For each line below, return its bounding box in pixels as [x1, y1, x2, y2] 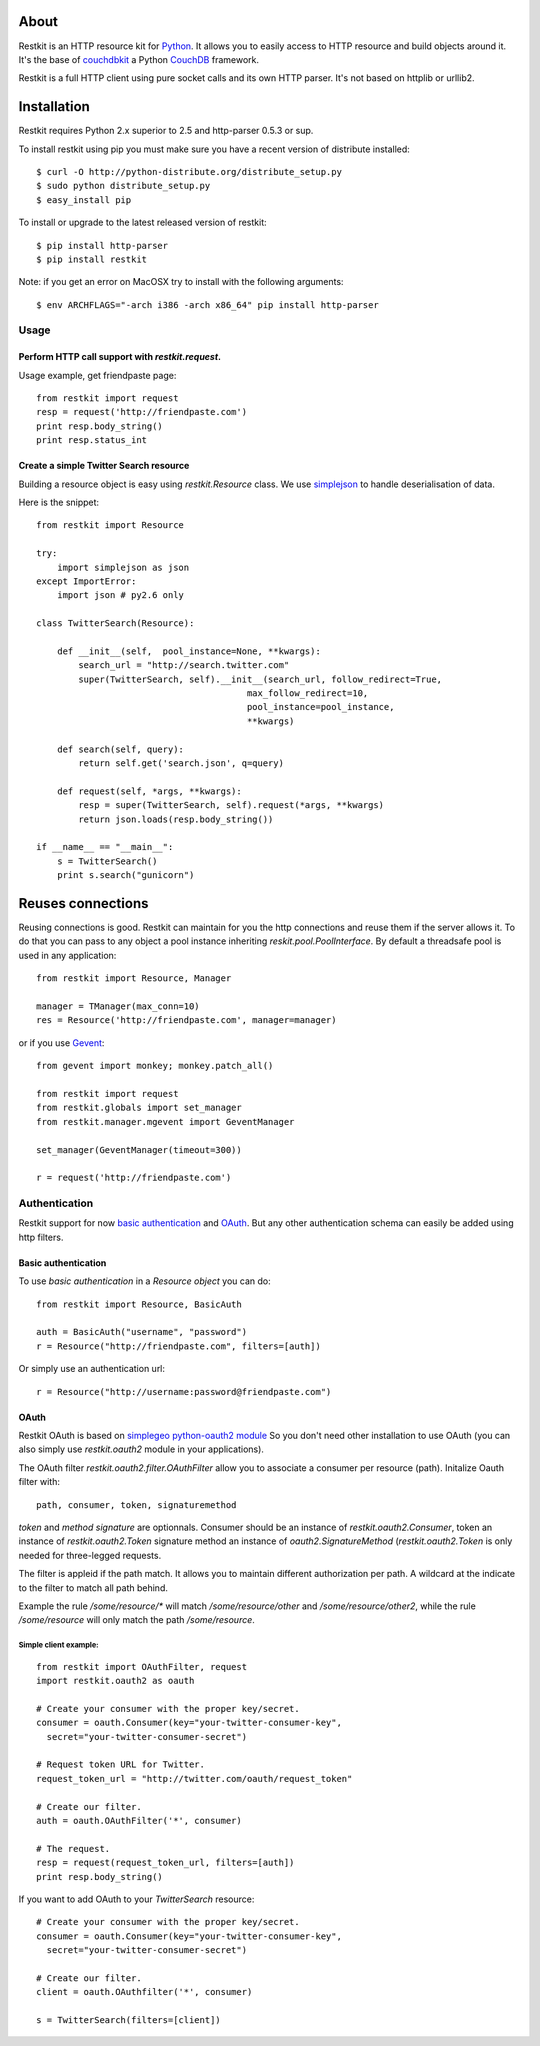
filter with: [18, 1476, 60, 1488]
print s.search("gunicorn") [56, 870, 195, 881]
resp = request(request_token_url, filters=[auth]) [36, 1857, 295, 1869]
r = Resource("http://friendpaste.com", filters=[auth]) [36, 1340, 322, 1352]
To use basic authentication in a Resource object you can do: [18, 1275, 272, 1287]
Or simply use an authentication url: [18, 1363, 165, 1375]
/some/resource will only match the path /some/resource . [18, 1614, 255, 1626]
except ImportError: [36, 575, 137, 587]
